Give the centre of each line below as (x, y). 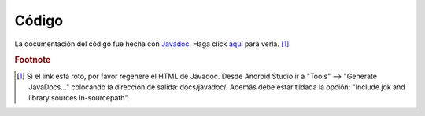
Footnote (33, 60)
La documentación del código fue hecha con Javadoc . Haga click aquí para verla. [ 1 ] (152, 44)
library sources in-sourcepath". (79, 98)
